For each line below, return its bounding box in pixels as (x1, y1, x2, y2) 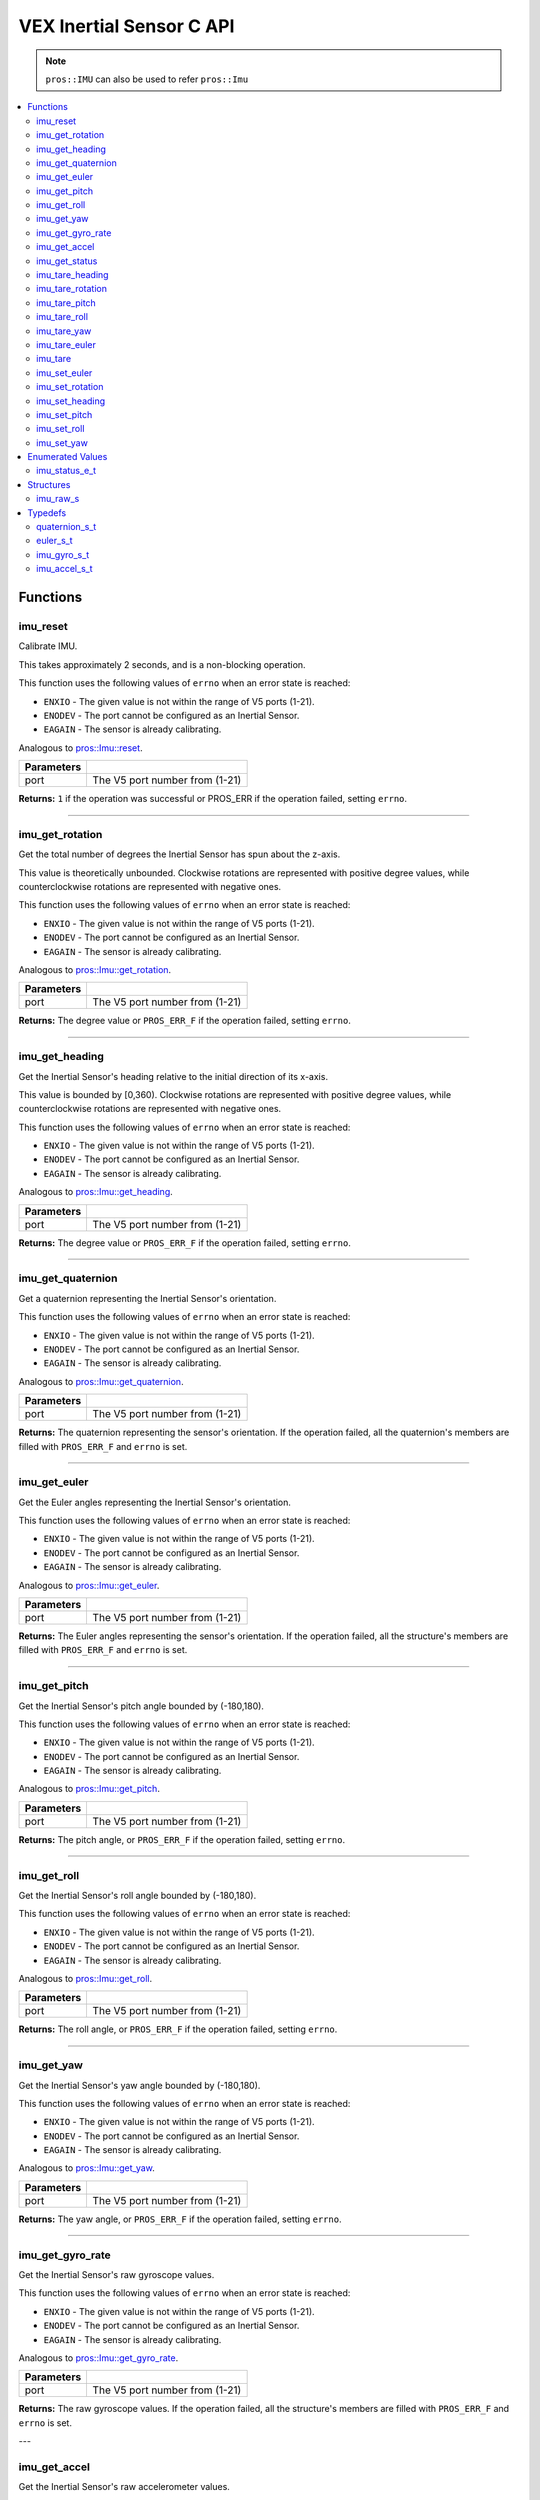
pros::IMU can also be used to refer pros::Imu (45, 73, 249, 85)
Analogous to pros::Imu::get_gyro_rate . (18, 2351, 179, 2364)
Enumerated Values (27, 451, 108, 463)
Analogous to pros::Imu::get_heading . (18, 1186, 174, 1198)
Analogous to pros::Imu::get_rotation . (18, 963, 172, 975)
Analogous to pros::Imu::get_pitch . (18, 1783, 160, 1795)
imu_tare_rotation (36, 283, 107, 295)
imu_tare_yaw (36, 325, 92, 337)
